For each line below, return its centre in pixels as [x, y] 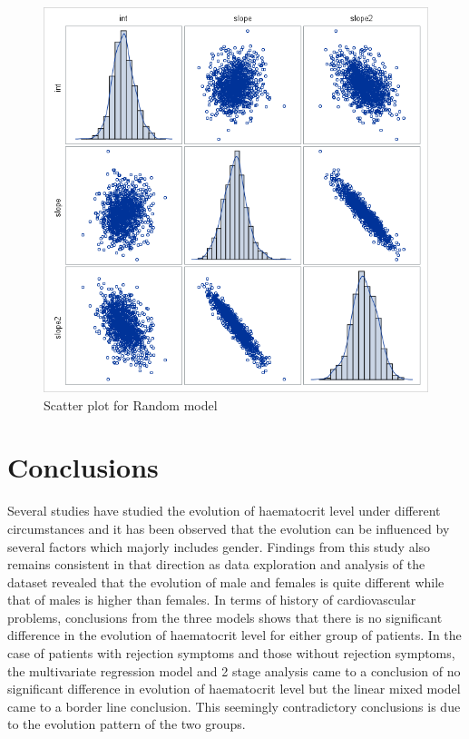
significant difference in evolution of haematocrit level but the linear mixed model [234, 689]
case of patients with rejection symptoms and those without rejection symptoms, [231, 653]
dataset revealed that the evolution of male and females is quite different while [226, 581]
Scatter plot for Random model [131, 404]
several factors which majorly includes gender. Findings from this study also [219, 546]
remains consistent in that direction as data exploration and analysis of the [216, 564]
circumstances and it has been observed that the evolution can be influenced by [229, 528]
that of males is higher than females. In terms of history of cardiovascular [212, 600]
